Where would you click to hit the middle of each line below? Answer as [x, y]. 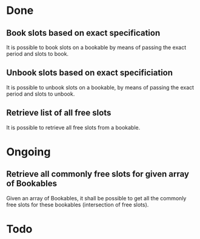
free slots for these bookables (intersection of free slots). [78, 205]
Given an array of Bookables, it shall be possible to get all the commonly [96, 198]
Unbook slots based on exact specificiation [90, 73]
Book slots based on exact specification [83, 33]
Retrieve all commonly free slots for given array [98, 174]
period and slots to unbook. [41, 94]
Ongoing [28, 152]
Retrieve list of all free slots [59, 113]
